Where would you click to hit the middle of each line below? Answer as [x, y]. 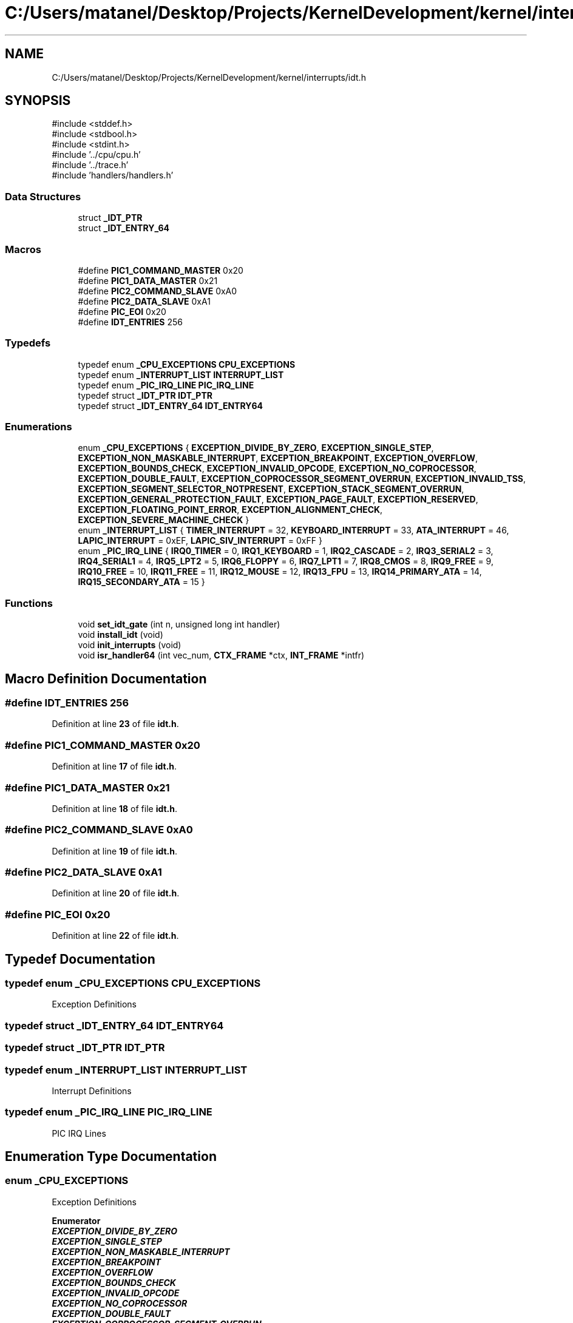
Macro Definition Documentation [106, 678]
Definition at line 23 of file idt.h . [115, 724]
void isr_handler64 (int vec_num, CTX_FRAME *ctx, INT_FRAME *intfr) [221, 655]
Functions [29, 603]
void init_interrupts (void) [130, 645]
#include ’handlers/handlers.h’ [113, 175]
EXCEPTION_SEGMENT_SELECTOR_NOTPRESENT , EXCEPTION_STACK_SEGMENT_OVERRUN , [271, 489]
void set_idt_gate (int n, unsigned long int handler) [179, 624]
